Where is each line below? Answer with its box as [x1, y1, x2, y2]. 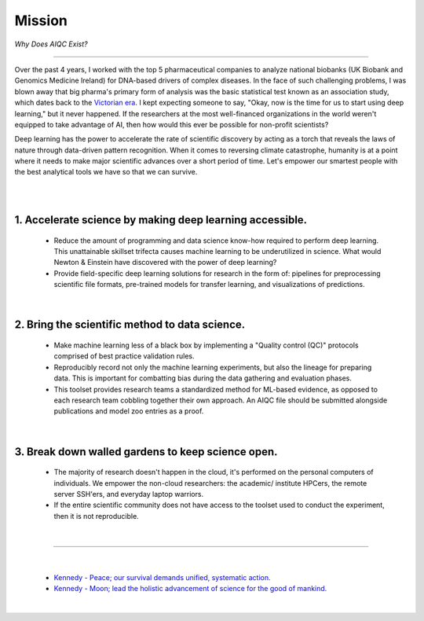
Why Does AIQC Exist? [14, 39, 88, 49]
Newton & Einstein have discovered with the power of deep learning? [53, 258, 277, 267]
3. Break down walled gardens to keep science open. [14, 445, 278, 458]
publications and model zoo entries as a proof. [53, 406, 204, 416]
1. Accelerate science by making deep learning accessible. [14, 213, 308, 227]
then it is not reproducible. [53, 511, 139, 520]
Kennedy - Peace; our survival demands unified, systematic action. [53, 572, 271, 582]
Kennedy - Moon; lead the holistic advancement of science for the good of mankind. [53, 584, 327, 593]
